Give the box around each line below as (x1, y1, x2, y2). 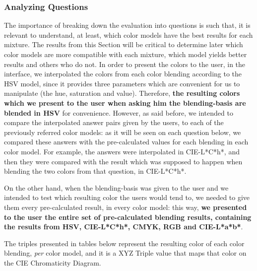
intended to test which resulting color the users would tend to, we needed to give (4, 192, 250, 203)
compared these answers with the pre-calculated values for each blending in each (4, 136, 249, 147)
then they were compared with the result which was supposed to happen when (4, 156, 243, 166)
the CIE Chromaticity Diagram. (4, 257, 101, 268)
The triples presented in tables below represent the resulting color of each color (4, 238, 245, 248)
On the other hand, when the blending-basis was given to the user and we (4, 182, 229, 193)
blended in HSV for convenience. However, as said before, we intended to (4, 107, 233, 118)
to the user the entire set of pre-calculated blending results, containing (4, 211, 252, 222)
